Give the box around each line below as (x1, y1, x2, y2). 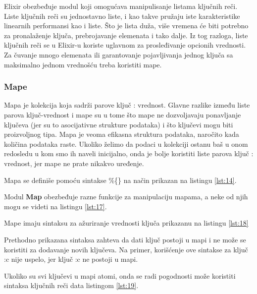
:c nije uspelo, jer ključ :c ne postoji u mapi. (4, 254, 138, 264)
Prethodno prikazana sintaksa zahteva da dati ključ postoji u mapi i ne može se (4, 234, 246, 244)
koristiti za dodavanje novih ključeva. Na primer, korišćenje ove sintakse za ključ (4, 244, 248, 254)
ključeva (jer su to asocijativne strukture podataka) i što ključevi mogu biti (4, 119, 233, 129)
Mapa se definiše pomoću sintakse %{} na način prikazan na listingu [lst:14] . (4, 175, 237, 185)
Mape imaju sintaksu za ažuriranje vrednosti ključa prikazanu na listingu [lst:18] (4, 218, 249, 228)
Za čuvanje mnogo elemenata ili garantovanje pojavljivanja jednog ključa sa (4, 49, 233, 59)
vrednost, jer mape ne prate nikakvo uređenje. (4, 158, 144, 168)
